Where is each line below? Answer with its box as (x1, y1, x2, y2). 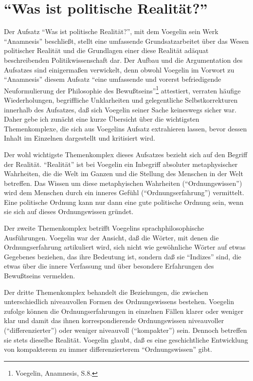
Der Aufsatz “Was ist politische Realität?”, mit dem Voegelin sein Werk (4, 26, 218, 36)
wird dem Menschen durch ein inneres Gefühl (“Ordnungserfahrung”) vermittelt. (4, 187, 244, 198)
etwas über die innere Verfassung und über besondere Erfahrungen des (4, 261, 214, 271)
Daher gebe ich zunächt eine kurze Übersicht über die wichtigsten (4, 114, 199, 124)
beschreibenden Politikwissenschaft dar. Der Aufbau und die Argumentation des (4, 54, 243, 65)
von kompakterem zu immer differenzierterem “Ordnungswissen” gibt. (4, 344, 212, 354)
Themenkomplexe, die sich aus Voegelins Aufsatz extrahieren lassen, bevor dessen (4, 123, 247, 133)
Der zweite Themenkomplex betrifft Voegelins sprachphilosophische (4, 223, 204, 233)
